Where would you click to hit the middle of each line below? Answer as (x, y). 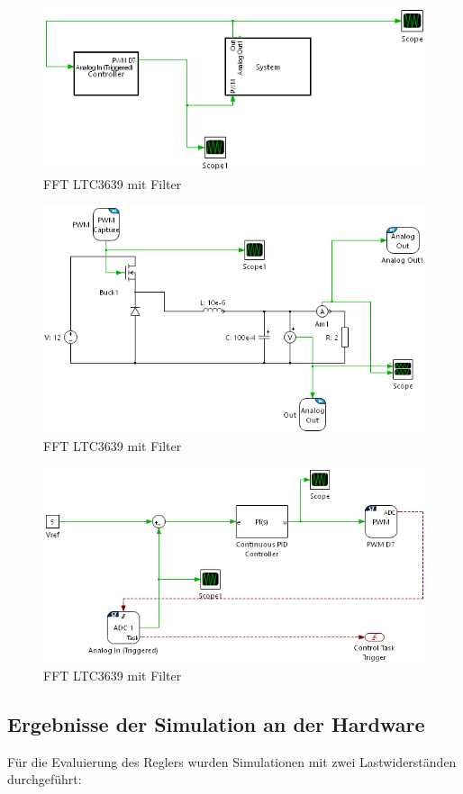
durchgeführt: (45, 779)
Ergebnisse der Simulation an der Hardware (216, 724)
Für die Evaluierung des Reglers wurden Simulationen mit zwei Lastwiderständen (232, 761)
